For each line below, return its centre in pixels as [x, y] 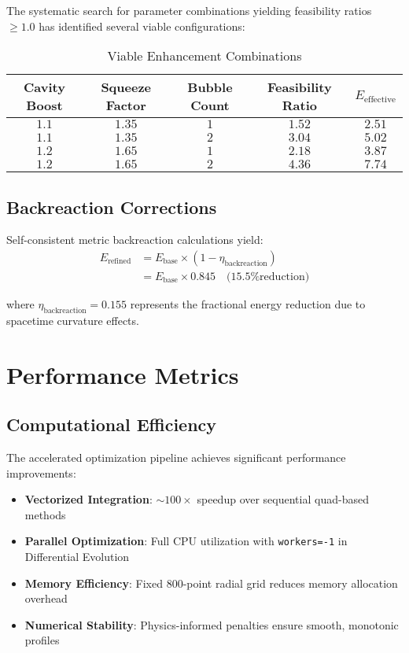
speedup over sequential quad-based [283, 499]
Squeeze [126, 87]
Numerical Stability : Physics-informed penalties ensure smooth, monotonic [212, 624]
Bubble [210, 87]
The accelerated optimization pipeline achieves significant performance [176, 457]
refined [120, 262]
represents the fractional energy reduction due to [248, 304]
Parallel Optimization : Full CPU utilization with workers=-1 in [186, 541]
